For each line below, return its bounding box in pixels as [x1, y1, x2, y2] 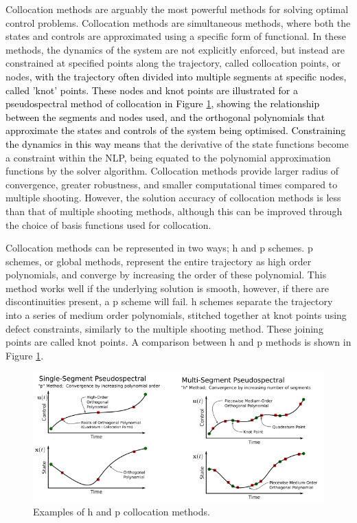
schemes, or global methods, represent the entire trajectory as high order [5, 254, 312, 268]
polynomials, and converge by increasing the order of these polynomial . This [5, 267, 327, 282]
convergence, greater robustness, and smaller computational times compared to [5, 177, 338, 191]
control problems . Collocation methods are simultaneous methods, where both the [5, 15, 351, 30]
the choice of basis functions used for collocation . [5, 217, 211, 232]
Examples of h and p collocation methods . [33, 504, 210, 519]
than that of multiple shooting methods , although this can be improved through [5, 203, 343, 218]
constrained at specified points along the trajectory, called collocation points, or [5, 56, 341, 70]
